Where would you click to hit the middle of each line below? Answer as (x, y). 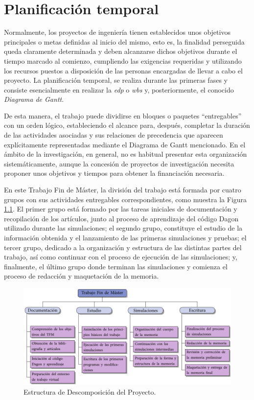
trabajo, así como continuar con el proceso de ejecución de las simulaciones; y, (121, 257)
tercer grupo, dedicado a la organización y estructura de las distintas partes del (123, 247)
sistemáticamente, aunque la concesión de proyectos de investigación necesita (119, 163)
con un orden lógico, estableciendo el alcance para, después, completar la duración (127, 125)
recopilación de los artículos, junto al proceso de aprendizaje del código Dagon (121, 218)
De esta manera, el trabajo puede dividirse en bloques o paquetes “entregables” (123, 115)
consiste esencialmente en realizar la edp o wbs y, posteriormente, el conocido (119, 89)
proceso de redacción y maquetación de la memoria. (81, 276)
